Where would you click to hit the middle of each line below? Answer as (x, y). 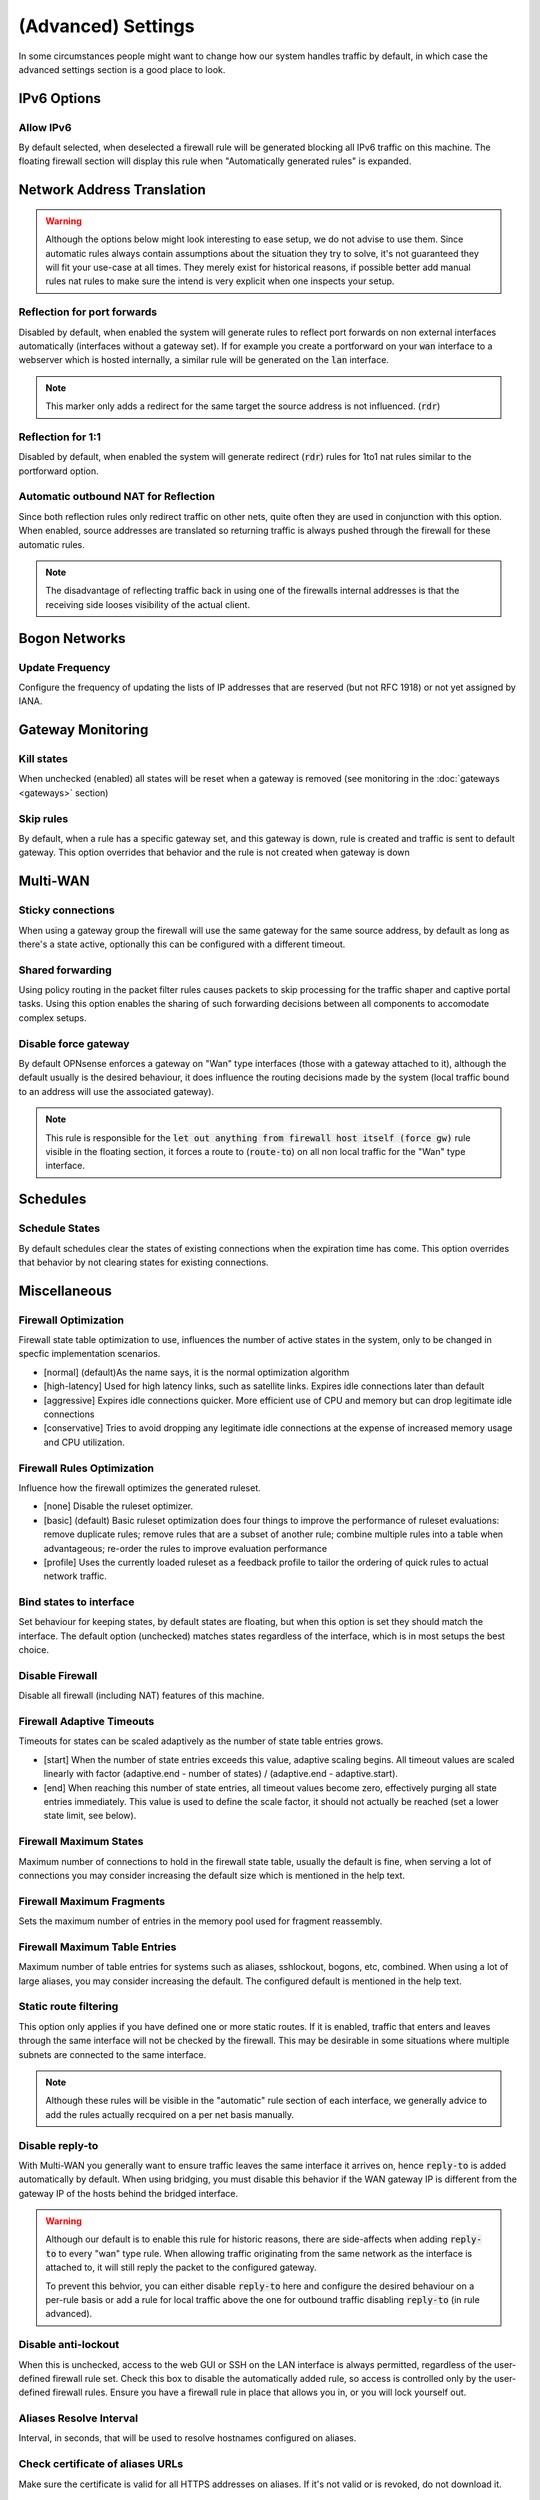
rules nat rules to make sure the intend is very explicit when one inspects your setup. (220, 281)
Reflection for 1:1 (60, 437)
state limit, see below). (90, 1816)
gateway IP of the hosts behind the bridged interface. (128, 2193)
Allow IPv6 (45, 127)
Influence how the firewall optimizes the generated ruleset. (140, 1487)
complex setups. (52, 1017)
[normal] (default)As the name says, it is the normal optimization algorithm (196, 1372)
